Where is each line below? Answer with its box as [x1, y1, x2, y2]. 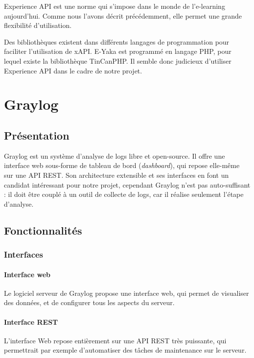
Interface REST [4, 316, 58, 327]
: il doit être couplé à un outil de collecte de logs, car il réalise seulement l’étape [4, 189, 244, 199]
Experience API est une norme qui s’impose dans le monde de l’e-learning [4, 1, 225, 11]
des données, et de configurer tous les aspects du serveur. [4, 297, 175, 308]
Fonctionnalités [4, 222, 82, 238]
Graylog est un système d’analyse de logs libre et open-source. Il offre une [4, 150, 225, 161]
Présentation [4, 127, 69, 143]
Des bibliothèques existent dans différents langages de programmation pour [4, 36, 230, 47]
